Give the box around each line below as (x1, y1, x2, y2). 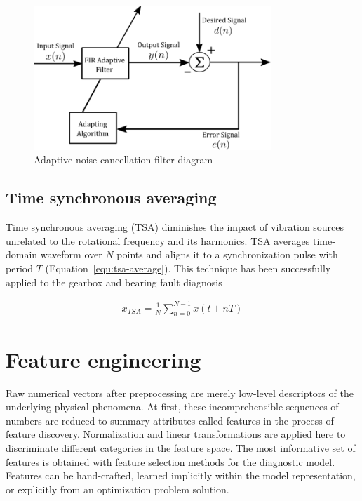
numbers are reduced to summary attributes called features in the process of (6, 413, 334, 427)
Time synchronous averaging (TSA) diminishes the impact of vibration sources (6, 220, 344, 234)
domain (6, 247, 38, 262)
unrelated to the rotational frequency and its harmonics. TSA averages (6, 233, 310, 248)
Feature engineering (6, 345, 201, 373)
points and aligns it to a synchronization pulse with (116, 247, 338, 262)
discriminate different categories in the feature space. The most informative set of (6, 440, 356, 455)
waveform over (40, 247, 102, 262)
